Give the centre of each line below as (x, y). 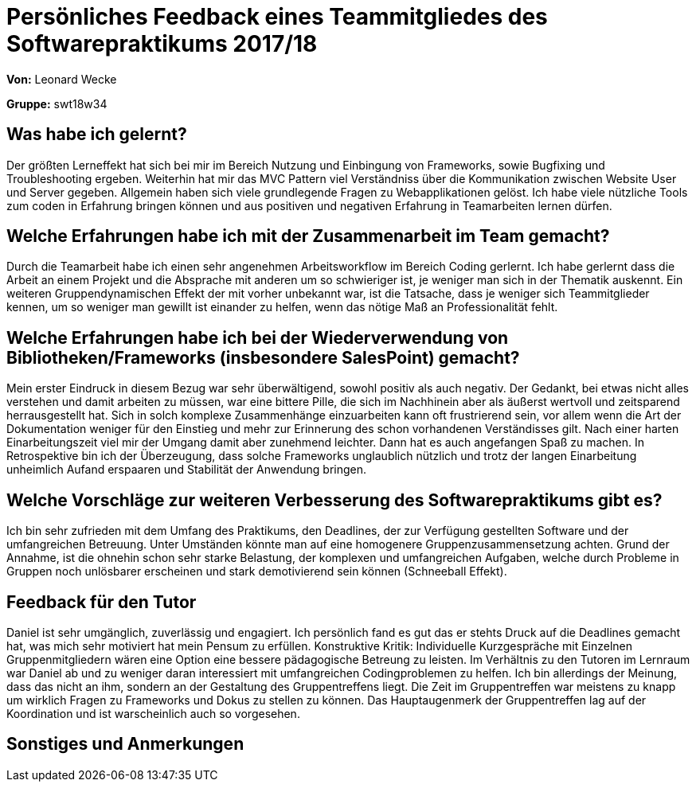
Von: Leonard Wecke (62, 79)
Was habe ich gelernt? (97, 135)
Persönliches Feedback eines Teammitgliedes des (277, 17)
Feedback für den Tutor (102, 602)
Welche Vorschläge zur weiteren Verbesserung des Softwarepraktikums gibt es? (334, 500)
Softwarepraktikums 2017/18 (162, 44)
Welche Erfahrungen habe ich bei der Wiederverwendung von (258, 337)
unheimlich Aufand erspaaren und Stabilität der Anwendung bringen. (187, 470)
